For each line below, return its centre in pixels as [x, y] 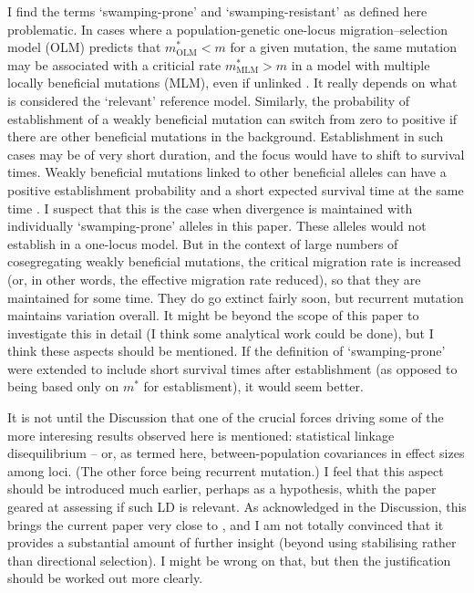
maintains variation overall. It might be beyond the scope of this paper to [213, 315]
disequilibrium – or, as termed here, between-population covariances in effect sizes [236, 453]
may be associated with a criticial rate [114, 64]
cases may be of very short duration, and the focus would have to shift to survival [236, 154]
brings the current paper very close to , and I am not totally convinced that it [226, 524]
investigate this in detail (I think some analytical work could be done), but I [221, 333]
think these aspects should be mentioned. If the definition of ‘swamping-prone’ [227, 351]
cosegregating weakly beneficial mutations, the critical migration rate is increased [234, 261]
